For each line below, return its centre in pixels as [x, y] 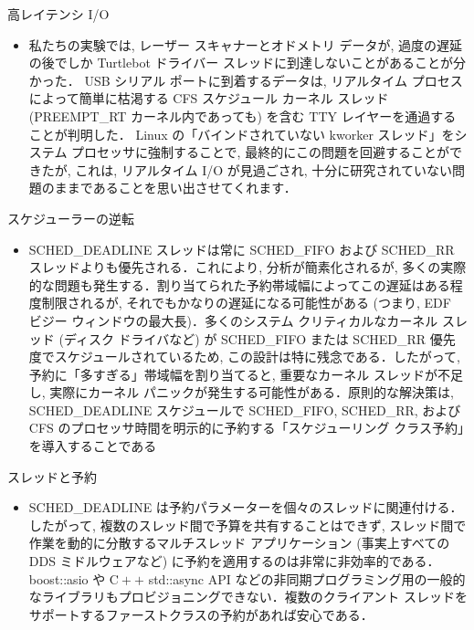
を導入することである [93, 446]
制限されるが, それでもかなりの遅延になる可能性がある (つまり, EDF [246, 303]
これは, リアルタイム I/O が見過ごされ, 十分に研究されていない [263, 169]
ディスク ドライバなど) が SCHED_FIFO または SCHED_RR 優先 [259, 338]
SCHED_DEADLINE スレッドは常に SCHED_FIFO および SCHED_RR [242, 249]
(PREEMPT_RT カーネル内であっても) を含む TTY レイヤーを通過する [242, 115]
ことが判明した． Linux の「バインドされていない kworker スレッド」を [242, 134]
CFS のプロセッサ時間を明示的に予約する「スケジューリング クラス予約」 [246, 428]
